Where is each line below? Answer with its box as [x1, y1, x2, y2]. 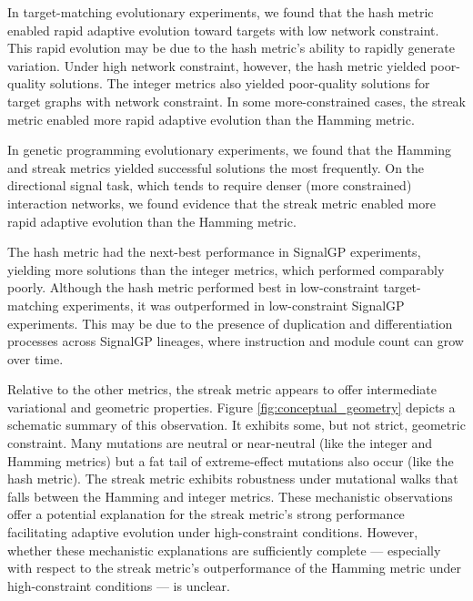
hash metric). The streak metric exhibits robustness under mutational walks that [7, 469, 458, 488]
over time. [7, 349, 64, 368]
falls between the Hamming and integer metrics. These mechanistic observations [7, 486, 453, 505]
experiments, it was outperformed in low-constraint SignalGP [63, 295, 405, 314]
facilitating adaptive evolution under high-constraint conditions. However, [7, 523, 418, 542]
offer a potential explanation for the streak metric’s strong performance [7, 504, 405, 524]
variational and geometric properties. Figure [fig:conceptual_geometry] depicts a [7, 397, 456, 416]
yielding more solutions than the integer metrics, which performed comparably [7, 260, 445, 279]
